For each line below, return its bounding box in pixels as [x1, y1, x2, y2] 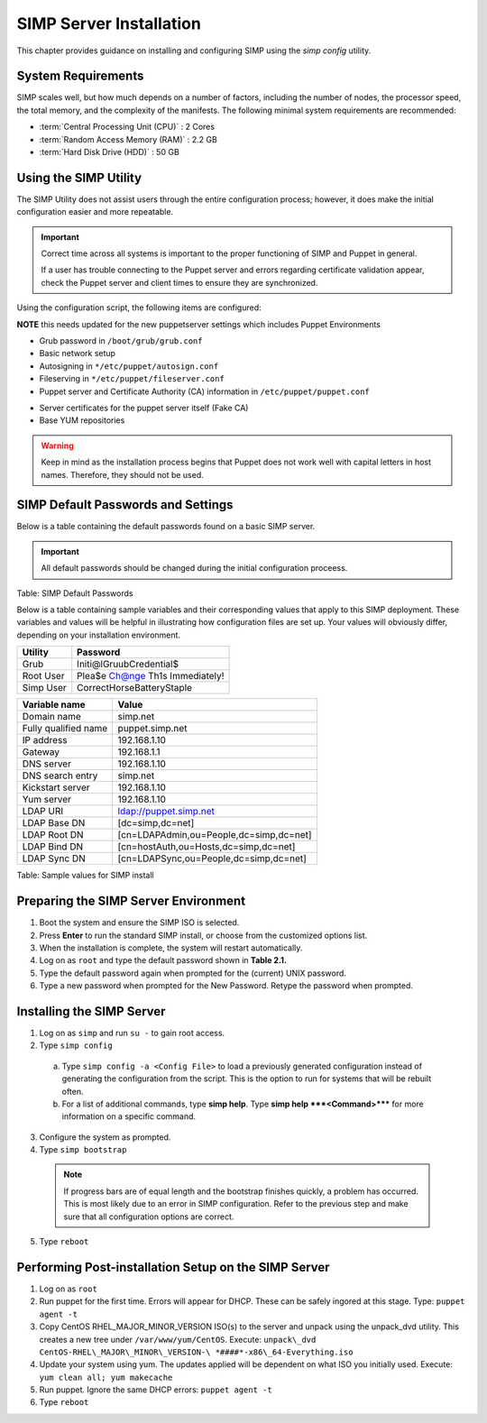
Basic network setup [39, 348, 116, 359]
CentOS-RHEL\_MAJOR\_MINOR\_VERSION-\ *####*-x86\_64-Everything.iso [39, 1346, 354, 1357]
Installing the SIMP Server [16, 1004, 166, 1019]
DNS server [22, 757, 72, 770]
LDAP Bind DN [22, 840, 84, 853]
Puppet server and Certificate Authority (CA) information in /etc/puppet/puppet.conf [39, 386, 370, 397]
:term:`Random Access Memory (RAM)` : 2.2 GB [39, 133, 218, 144]
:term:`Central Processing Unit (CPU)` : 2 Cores [39, 122, 216, 133]
